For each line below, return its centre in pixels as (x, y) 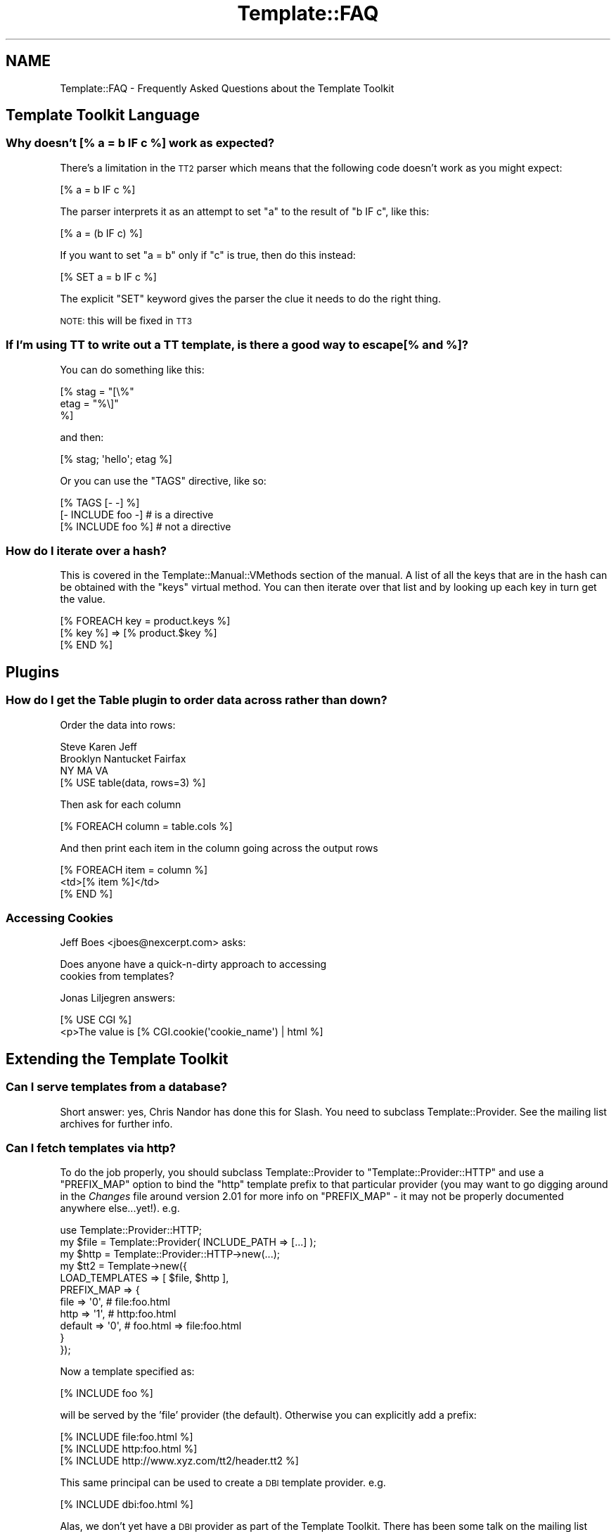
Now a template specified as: (127, 1372)
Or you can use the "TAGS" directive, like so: (163, 480)
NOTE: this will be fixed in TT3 (126, 320)
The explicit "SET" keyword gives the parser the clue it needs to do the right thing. (250, 298)
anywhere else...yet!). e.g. (120, 1208)
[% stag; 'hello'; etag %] (116, 459)
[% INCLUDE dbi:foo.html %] (127, 1505)
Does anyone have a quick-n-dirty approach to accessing (193, 964)
